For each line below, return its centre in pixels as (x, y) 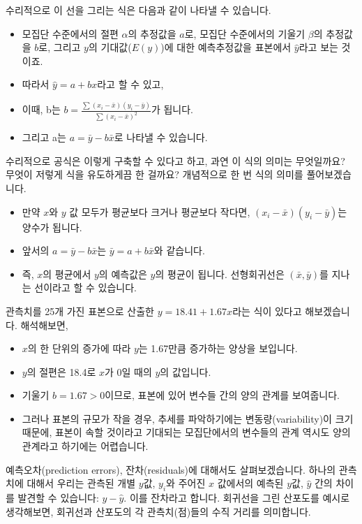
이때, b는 (41, 109)
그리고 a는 (44, 137)
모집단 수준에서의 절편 (70, 33)
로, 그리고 (60, 47)
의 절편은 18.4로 (61, 371)
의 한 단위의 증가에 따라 (79, 348)
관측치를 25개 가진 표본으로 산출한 (80, 311)
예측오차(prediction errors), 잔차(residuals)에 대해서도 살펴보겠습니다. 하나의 (171, 469)
